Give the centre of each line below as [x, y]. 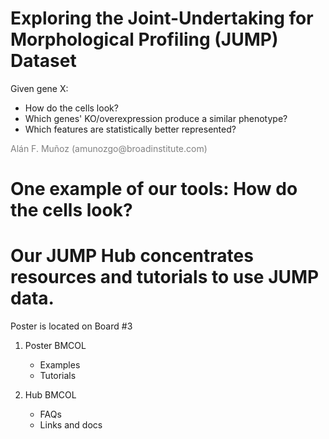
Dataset [43, 61]
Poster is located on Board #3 [71, 326]
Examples [60, 365]
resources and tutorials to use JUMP [165, 277]
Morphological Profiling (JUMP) [144, 39]
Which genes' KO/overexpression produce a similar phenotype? [156, 118]
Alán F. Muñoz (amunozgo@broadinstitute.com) [109, 148]
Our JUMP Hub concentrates [132, 256]
